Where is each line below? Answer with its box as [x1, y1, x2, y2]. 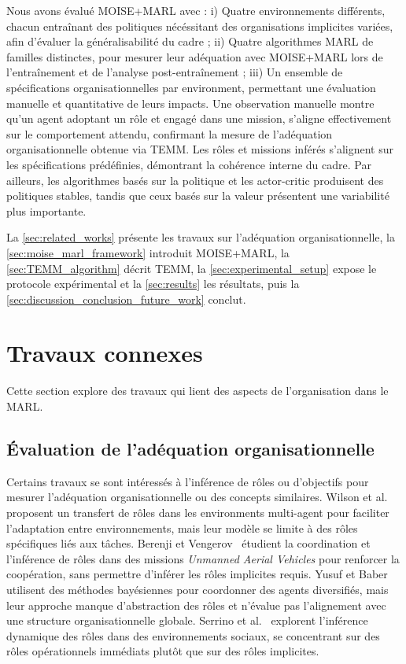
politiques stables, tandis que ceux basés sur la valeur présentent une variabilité [6, 187, 389, 204]
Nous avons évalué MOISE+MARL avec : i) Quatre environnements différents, [6, 2, 386, 18]
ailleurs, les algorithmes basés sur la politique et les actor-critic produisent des [6, 172, 384, 188]
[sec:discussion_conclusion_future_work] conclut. [6, 290, 246, 307]
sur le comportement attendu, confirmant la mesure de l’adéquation [6, 125, 333, 142]
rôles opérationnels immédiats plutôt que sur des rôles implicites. [6, 643, 319, 659]
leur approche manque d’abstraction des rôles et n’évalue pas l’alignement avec [6, 596, 386, 613]
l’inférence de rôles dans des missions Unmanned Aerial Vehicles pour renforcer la [6, 550, 400, 566]
